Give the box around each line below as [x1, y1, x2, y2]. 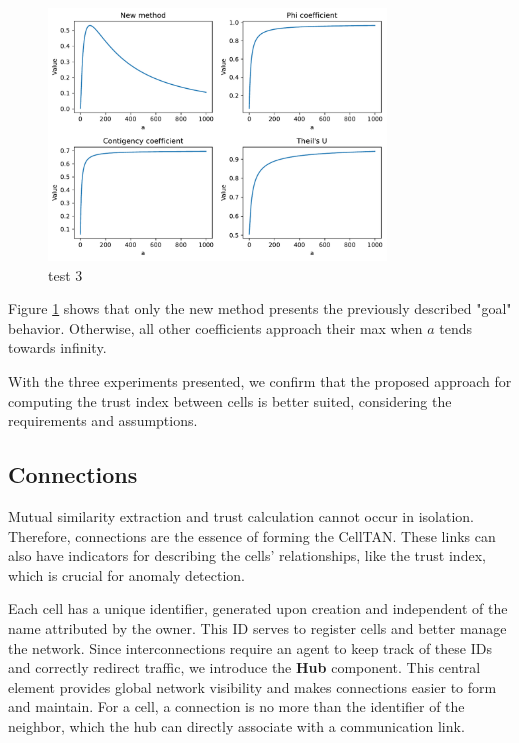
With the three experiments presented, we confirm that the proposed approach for [8, 371, 512, 392]
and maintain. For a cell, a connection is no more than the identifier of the [8, 696, 465, 717]
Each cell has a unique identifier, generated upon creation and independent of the [8, 598, 508, 619]
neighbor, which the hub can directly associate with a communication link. [8, 715, 465, 736]
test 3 [48, 264, 83, 285]
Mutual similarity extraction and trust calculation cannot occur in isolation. [8, 506, 474, 527]
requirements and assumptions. [8, 410, 198, 431]
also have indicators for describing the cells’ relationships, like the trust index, [8, 545, 486, 566]
